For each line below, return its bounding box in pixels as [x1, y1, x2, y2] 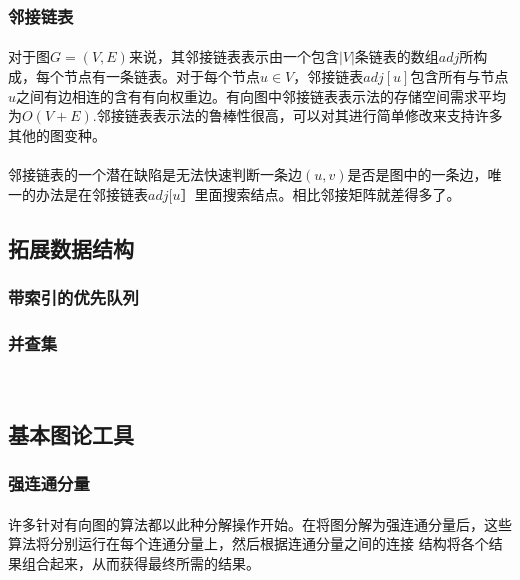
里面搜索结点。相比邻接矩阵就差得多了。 [194, 183, 461, 204]
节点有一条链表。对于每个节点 [63, 66, 260, 87]
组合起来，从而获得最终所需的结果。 [21, 553, 260, 574]
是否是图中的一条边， [347, 164, 488, 184]
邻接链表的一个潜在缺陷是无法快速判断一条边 [8, 164, 302, 184]
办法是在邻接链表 [35, 183, 148, 204]
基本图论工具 [8, 419, 134, 450]
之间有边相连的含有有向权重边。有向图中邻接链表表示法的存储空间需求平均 [16, 85, 507, 106]
